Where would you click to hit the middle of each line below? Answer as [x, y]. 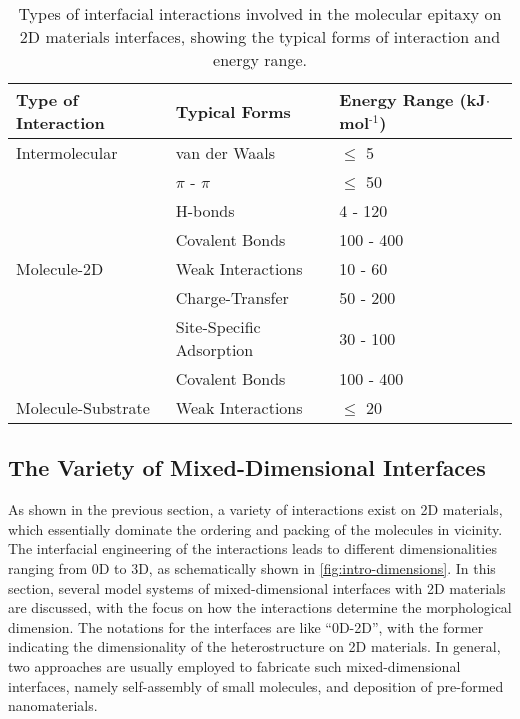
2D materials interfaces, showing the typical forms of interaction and [260, 36]
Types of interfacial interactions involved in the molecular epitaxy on [260, 13]
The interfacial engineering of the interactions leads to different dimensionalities [252, 548]
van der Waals [225, 152]
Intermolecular [67, 152]
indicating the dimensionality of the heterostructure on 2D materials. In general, [254, 646]
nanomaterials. [53, 705]
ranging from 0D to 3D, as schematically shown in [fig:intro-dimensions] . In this [252, 567]
